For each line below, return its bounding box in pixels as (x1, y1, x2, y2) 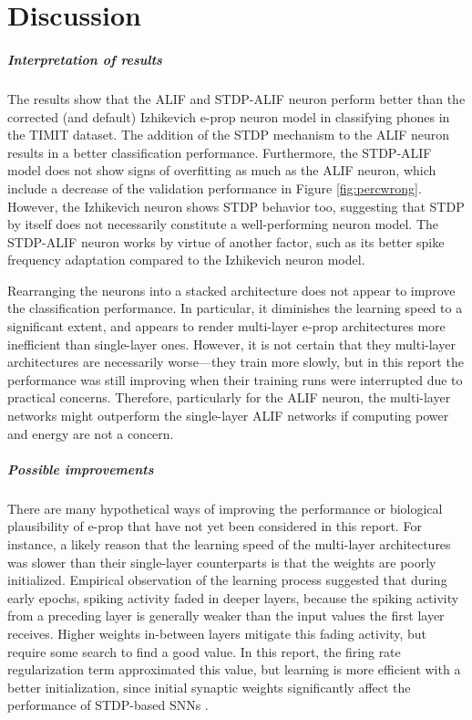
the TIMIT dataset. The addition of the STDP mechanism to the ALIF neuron (7, 125, 450, 144)
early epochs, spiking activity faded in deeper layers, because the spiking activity (7, 588, 459, 607)
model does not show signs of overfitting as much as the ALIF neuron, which (7, 161, 436, 180)
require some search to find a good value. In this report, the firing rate (7, 642, 401, 661)
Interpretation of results (7, 49, 162, 68)
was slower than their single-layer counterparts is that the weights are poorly (7, 552, 436, 571)
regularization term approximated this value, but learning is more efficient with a (7, 660, 461, 679)
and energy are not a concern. (7, 423, 174, 443)
